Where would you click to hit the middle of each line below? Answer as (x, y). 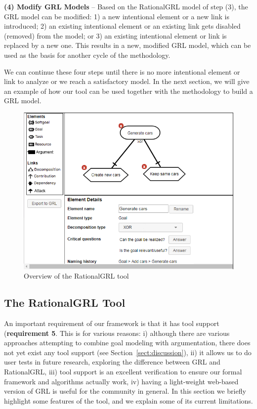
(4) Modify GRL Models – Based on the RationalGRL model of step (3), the (126, 6)
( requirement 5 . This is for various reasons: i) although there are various (117, 333)
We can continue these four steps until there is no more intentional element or (122, 71)
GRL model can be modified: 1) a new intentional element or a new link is (117, 16)
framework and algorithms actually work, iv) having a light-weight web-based (121, 381)
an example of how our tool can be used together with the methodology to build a (128, 91)
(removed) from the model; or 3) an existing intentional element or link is (115, 35)
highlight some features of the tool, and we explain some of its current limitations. (128, 400)
